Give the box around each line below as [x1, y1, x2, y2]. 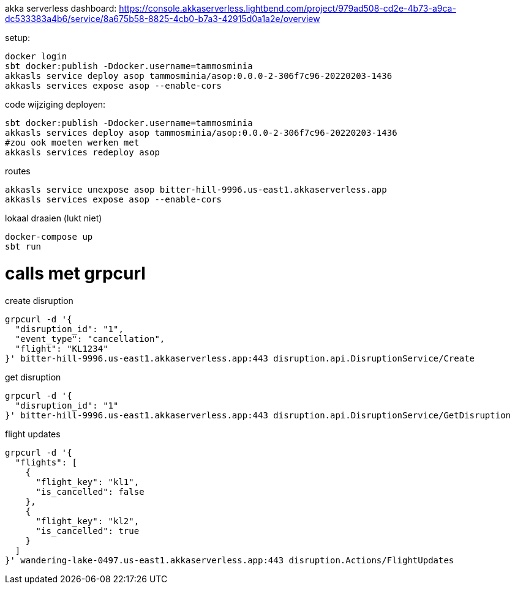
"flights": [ [15, 457, 78, 467]
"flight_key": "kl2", [36, 516, 140, 526]
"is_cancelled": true [36, 525, 140, 536]
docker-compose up [5, 232, 93, 242]
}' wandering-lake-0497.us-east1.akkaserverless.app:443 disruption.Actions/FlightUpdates [5, 555, 454, 565]
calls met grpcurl [5, 262, 146, 284]
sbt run [5, 242, 42, 251]
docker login [5, 51, 67, 61]
